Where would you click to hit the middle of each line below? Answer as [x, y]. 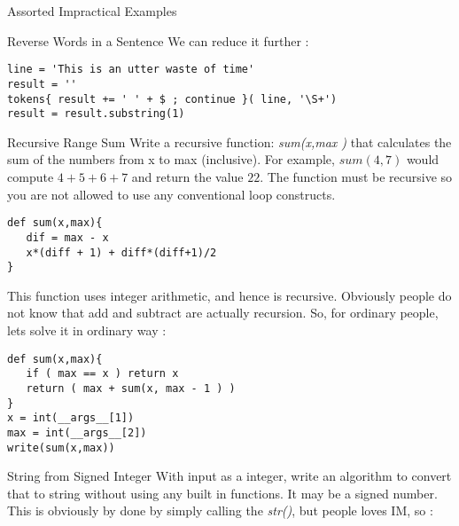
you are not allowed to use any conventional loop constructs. [171, 194]
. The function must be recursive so [356, 177]
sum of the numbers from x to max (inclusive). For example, [171, 159]
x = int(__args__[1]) [71, 418]
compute [31, 177]
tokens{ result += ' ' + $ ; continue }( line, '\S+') [172, 99]
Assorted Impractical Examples [92, 11]
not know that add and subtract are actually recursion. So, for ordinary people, [223, 313]
